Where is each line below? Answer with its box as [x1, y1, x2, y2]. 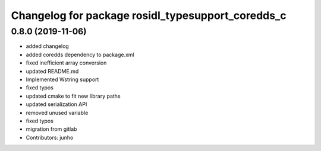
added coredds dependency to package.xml [26, 51, 134, 58]
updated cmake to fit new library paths [26, 92, 121, 99]
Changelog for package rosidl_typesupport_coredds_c [11, 9, 287, 22]
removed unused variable [26, 109, 89, 116]
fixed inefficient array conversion [26, 59, 107, 66]
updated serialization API [26, 101, 87, 108]
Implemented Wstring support [26, 76, 99, 83]
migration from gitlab [26, 126, 77, 133]
